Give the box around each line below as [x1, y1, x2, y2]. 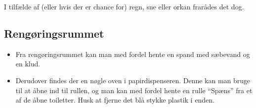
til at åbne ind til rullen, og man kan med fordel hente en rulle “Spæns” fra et [15, 85, 253, 95]
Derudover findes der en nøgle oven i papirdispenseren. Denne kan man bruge [15, 75, 251, 85]
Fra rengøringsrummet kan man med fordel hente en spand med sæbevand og [15, 49, 250, 59]
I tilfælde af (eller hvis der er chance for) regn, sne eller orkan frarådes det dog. [4, 1, 244, 11]
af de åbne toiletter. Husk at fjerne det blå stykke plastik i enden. [15, 95, 214, 105]
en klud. [15, 58, 41, 69]
